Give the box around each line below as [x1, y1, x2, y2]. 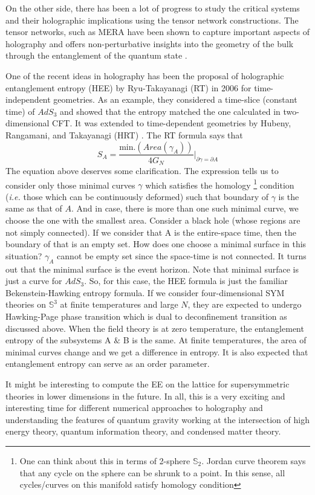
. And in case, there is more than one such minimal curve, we [71, 202, 299, 215]
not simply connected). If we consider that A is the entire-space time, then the [5, 225, 296, 238]
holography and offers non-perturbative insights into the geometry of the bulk [5, 37, 294, 50]
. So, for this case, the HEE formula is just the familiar [84, 274, 288, 287]
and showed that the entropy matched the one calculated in [60, 105, 281, 117]
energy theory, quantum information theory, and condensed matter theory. [5, 425, 281, 438]
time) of [5, 105, 35, 117]
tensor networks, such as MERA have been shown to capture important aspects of [5, 25, 310, 38]
